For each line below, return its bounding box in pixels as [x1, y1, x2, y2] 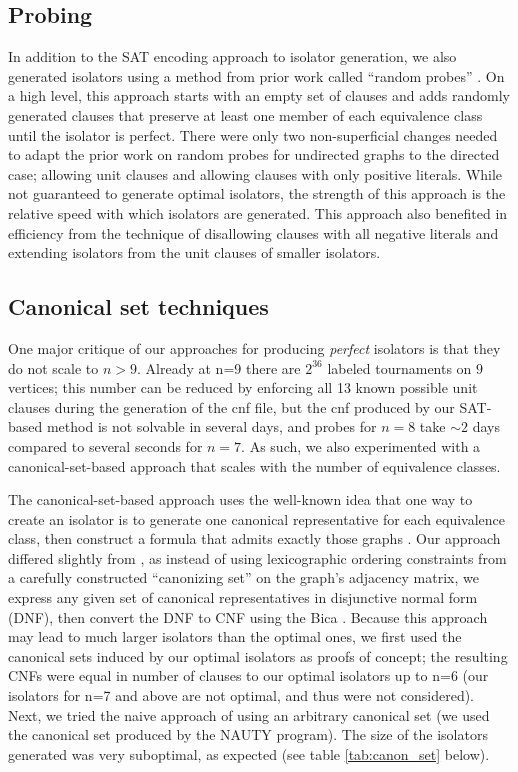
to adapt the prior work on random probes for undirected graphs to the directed [8, 144, 500, 165]
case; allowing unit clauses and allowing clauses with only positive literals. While [8, 163, 503, 184]
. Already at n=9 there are [137, 357, 301, 378]
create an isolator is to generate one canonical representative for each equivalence [8, 508, 506, 529]
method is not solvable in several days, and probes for [46, 416, 377, 437]
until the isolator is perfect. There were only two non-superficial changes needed [8, 124, 498, 145]
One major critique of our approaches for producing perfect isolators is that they [8, 337, 501, 358]
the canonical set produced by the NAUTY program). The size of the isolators [8, 724, 488, 745]
